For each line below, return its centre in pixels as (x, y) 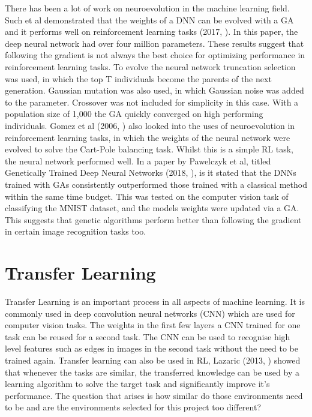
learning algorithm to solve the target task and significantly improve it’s (137, 384)
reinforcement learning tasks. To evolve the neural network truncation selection (150, 66)
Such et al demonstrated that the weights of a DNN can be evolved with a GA (149, 19)
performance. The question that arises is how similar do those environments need (154, 395)
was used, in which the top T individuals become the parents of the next (138, 78)
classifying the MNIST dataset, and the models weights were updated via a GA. (152, 208)
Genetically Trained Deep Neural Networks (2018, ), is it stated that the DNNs (151, 172)
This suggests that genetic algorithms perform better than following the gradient (153, 219)
